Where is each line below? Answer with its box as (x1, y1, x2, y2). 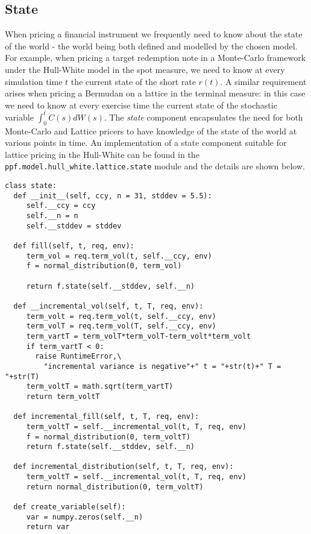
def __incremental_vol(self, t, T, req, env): (13, 301, 204, 310)
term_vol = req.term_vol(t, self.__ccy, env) (26, 251, 212, 260)
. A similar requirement (220, 75, 307, 87)
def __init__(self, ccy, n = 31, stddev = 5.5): (13, 191, 212, 200)
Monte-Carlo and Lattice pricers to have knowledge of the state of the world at (5, 124, 297, 137)
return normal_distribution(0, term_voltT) (26, 482, 204, 491)
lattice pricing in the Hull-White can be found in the (5, 148, 199, 160)
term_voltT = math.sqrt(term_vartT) (26, 382, 174, 391)
